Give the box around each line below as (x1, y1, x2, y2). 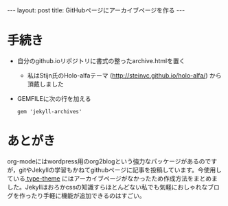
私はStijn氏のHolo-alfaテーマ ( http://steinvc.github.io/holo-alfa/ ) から (27, 71, 222, 80)
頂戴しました (27, 80, 64, 88)
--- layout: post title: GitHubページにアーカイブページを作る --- (7, 6, 185, 14)
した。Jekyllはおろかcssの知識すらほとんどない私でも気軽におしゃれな (7, 183, 208, 191)
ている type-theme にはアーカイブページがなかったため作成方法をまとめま (7, 174, 218, 183)
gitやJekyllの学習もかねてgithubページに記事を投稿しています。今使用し (19, 165, 222, 174)
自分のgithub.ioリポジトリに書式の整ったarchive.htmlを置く (16, 56, 185, 65)
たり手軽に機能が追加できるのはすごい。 (30, 191, 146, 200)
